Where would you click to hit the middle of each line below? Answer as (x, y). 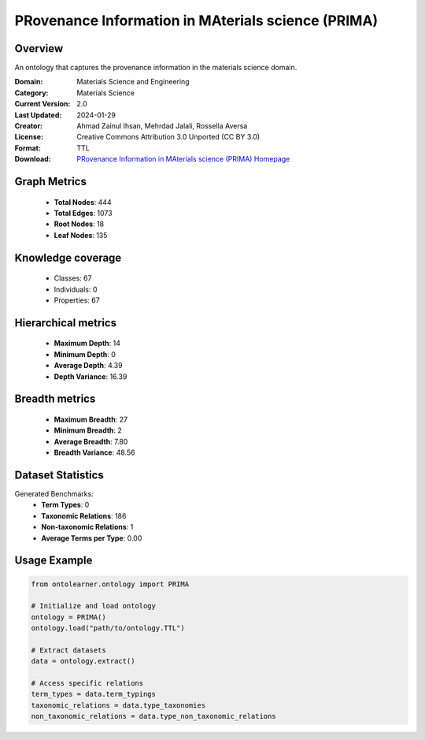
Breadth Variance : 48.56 (94, 452)
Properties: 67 (77, 300)
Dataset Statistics (59, 475)
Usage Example (54, 561)
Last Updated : (38, 115)
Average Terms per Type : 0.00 (92, 538)
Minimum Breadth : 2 (88, 430)
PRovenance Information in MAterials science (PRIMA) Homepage (183, 159)
